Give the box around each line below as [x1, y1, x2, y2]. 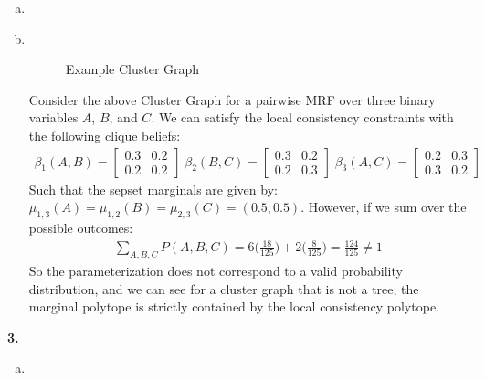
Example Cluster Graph [65, 59, 200, 79]
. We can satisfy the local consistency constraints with [151, 108, 454, 127]
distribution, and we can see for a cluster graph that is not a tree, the [28, 279, 419, 298]
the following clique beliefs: [28, 125, 181, 144]
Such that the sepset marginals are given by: [28, 179, 278, 198]
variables [28, 108, 79, 127]
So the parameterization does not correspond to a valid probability [28, 260, 403, 280]
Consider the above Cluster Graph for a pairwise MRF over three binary [28, 90, 436, 109]
